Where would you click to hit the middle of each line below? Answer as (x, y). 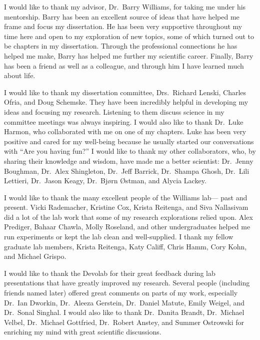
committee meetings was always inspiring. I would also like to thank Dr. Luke (124, 121)
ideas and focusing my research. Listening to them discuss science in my (114, 111)
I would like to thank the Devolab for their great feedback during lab (110, 273)
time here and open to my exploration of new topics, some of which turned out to (129, 36)
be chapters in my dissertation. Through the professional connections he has (121, 46)
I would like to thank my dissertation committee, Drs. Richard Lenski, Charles (125, 92)
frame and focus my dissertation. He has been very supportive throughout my (123, 26)
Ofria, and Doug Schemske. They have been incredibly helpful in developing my (126, 102)
